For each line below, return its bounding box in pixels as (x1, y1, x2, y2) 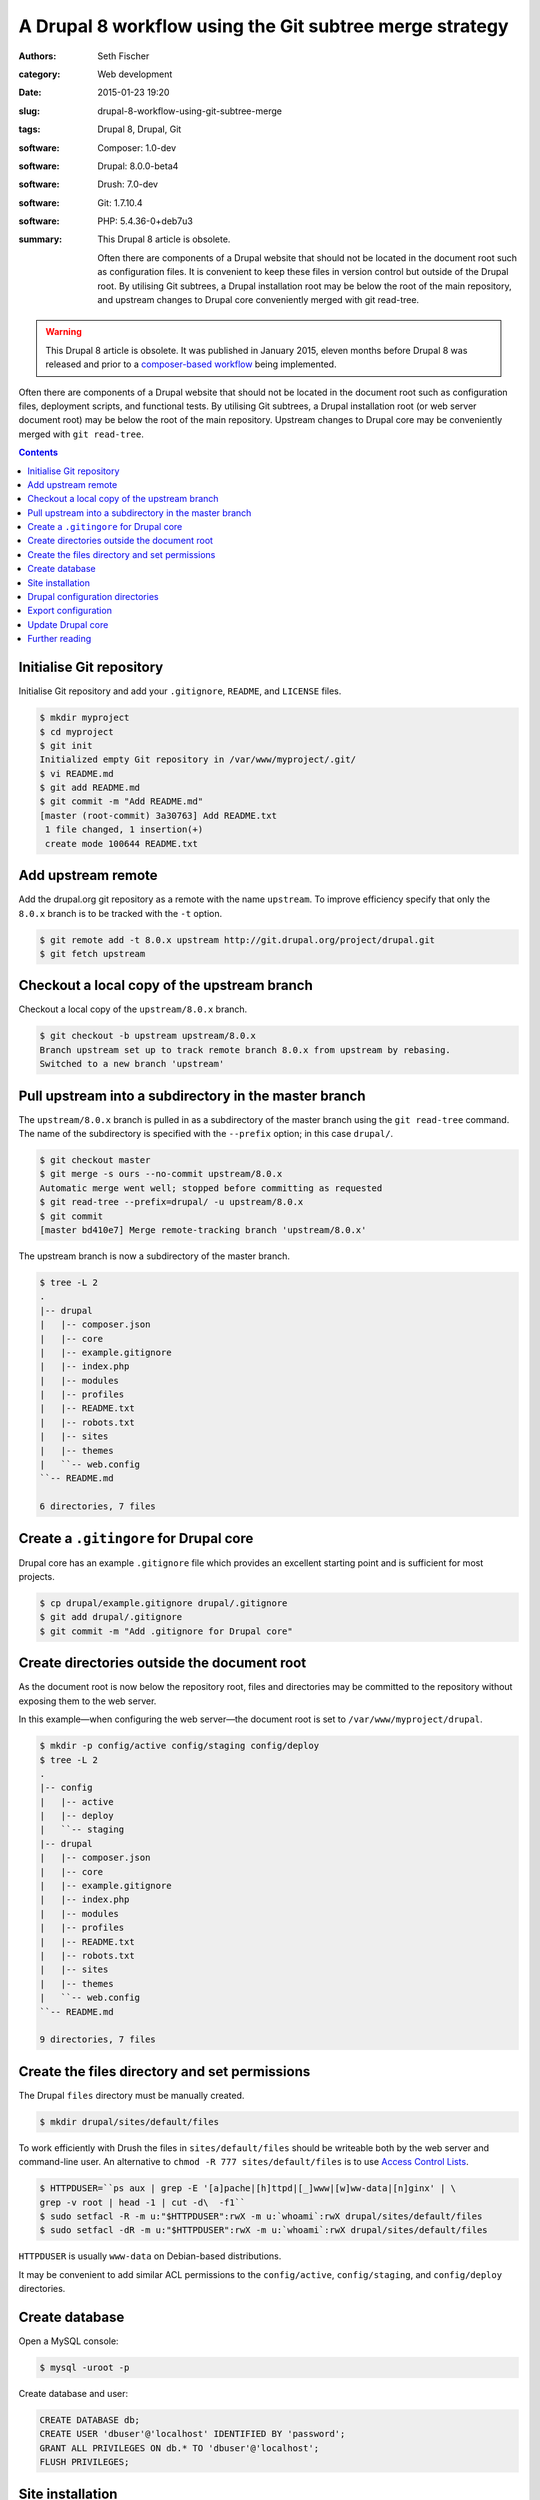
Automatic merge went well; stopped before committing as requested (39, 1182, 383, 1194)
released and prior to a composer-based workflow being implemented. (45, 358, 337, 370)
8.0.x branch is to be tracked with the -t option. (18, 907, 223, 919)
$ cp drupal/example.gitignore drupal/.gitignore (39, 1598, 288, 1609)
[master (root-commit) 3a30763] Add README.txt (39, 810, 277, 821)
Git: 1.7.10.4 (97, 196, 144, 209)
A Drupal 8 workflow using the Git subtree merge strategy (18, 15, 509, 37)
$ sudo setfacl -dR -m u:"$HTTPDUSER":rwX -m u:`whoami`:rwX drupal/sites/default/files (39, 2225, 489, 2236)
